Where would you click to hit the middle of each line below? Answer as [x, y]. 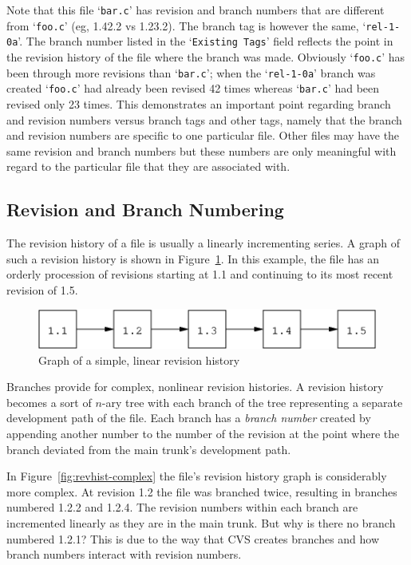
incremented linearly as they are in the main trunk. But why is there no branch [201, 523]
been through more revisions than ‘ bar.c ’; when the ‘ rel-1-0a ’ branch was [191, 72]
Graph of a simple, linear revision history [139, 360]
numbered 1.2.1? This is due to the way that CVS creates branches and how [193, 538]
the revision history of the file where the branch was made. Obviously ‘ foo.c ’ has [206, 56]
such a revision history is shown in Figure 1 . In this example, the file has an [193, 258]
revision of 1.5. [42, 289]
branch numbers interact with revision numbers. [124, 554]
